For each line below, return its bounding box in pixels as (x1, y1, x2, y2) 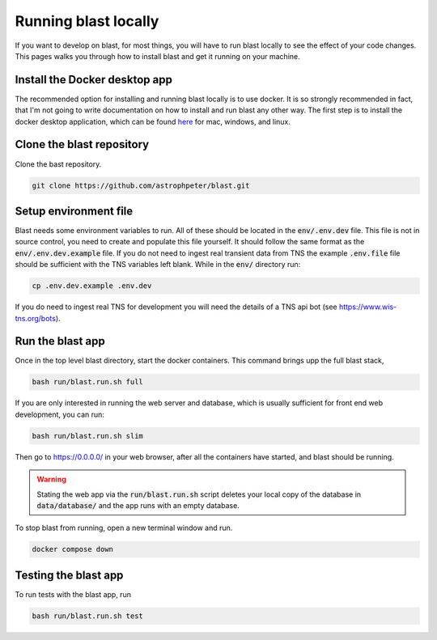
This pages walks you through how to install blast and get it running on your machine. (15, 51, 301, 61)
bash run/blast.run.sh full (32, 377, 143, 387)
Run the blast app (15, 334, 105, 348)
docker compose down (32, 545, 113, 554)
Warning (36, 474, 66, 485)
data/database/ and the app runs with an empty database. (36, 500, 240, 510)
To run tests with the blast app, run (15, 589, 131, 599)
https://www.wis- (338, 302, 397, 312)
